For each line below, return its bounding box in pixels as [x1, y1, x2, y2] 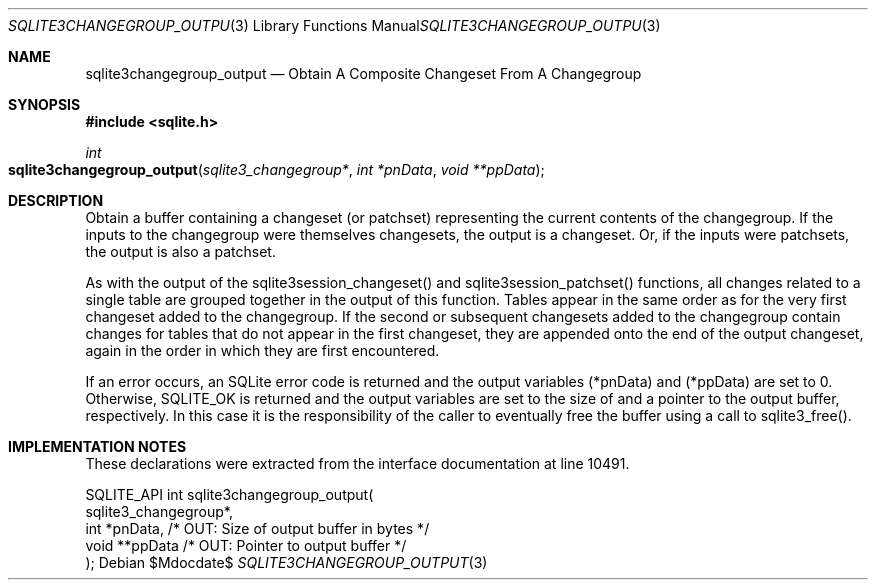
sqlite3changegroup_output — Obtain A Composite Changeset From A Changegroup [85, 65, 642, 82]
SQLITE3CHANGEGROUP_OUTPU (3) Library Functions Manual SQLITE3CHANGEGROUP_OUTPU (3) [8, 17, 661, 34]
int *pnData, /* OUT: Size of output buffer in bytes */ [85, 520, 430, 537]
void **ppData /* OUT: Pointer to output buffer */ [85, 537, 407, 554]
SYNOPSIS [8, 96, 81, 113]
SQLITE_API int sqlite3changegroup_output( [85, 486, 374, 503]
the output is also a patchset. [85, 243, 276, 260]
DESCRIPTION [8, 192, 104, 209]
